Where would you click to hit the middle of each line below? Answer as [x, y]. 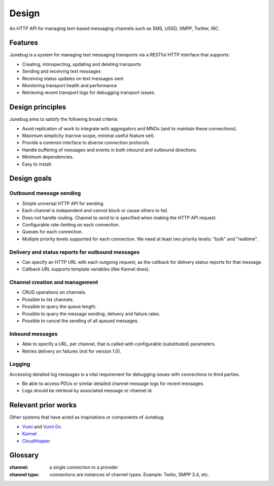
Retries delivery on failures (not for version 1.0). [72, 351]
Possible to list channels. [48, 299]
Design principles [38, 107]
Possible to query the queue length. [59, 306]
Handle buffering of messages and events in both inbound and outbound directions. [110, 150]
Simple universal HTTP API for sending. [63, 203]
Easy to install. [37, 164]
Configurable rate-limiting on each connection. [71, 224]
